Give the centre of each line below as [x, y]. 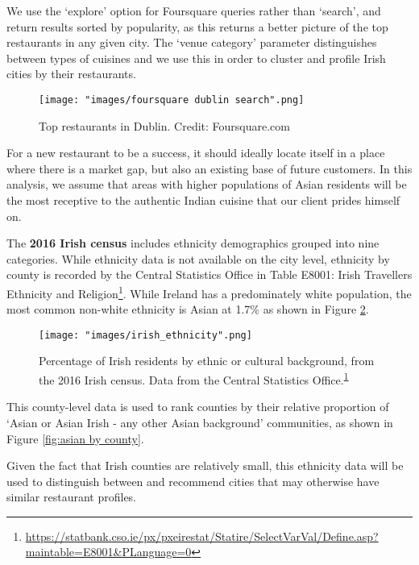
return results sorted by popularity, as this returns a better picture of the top [197, 26]
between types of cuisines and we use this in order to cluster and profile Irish [196, 58]
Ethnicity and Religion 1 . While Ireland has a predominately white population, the [209, 292]
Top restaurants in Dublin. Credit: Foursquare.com [164, 125]
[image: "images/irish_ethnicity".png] [145, 335]
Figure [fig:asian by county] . [75, 438]
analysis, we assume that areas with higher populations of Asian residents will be [207, 184]
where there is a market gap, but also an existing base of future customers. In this [209, 168]
